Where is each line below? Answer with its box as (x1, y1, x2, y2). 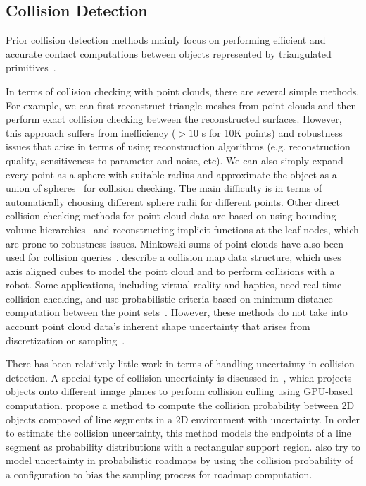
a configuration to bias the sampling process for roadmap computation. (6, 467, 313, 482)
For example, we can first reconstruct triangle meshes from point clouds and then (6, 97, 357, 112)
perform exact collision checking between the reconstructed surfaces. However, (6, 111, 342, 126)
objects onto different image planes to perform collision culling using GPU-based (6, 384, 353, 399)
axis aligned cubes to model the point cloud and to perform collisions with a (6, 263, 335, 278)
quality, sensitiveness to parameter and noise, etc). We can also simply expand (6, 152, 343, 167)
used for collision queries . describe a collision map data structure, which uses (6, 250, 341, 265)
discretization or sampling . (6, 332, 125, 347)
